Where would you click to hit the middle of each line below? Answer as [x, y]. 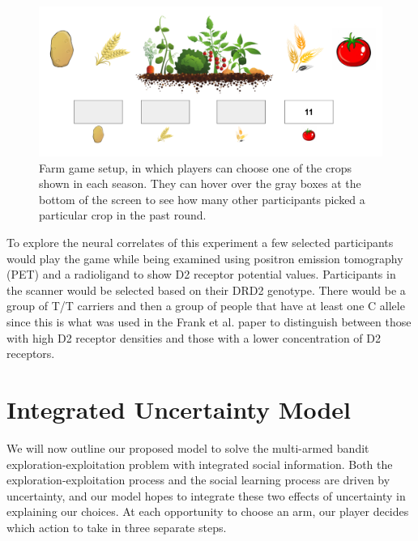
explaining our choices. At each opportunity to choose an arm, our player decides [208, 511]
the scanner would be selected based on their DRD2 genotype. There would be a [206, 290]
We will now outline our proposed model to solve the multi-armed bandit [188, 447]
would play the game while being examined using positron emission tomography [205, 258]
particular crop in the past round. [123, 215]
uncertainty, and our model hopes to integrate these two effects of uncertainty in [206, 495]
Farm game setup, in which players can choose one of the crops [195, 167]
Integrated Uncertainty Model [179, 409]
